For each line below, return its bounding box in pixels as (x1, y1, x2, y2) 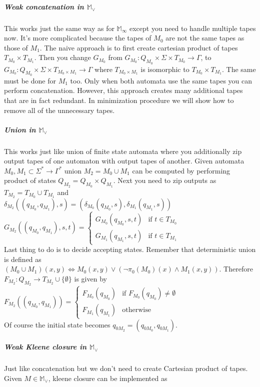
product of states (4, 175, 56, 185)
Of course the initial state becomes (4, 319, 110, 329)
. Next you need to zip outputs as (113, 175, 216, 185)
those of (4, 42, 28, 52)
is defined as (4, 253, 41, 264)
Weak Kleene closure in (4, 341, 87, 352)
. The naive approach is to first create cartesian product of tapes (39, 42, 238, 52)
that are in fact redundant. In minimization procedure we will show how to (4, 94, 234, 105)
